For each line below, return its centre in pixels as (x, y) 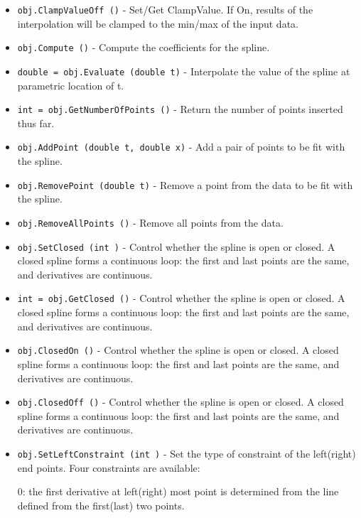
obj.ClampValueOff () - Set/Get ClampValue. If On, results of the (165, 9)
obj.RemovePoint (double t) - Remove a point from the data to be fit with (185, 184)
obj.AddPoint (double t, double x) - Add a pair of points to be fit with (181, 147)
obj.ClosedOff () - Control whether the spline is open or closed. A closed (180, 402)
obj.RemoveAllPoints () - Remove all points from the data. (150, 222)
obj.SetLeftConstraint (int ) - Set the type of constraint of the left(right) (187, 453)
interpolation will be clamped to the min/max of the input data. (158, 23)
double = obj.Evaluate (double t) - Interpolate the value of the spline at (184, 71)
